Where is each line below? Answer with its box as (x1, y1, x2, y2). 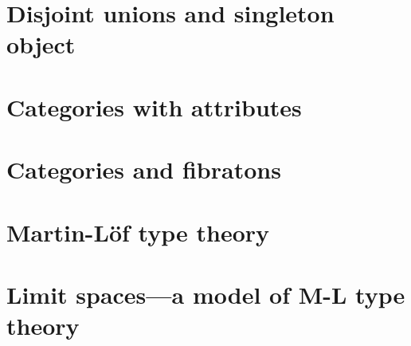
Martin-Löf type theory (6, 215, 270, 248)
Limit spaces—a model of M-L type (6, 277, 405, 310)
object (6, 28, 76, 61)
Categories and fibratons (6, 153, 281, 186)
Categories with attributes (6, 90, 302, 123)
